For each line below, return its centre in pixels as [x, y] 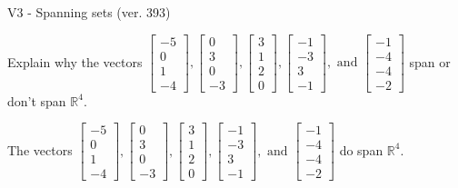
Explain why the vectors [75, 61]
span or [430, 61]
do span [361, 149]
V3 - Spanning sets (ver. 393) [89, 12]
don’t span [37, 100]
